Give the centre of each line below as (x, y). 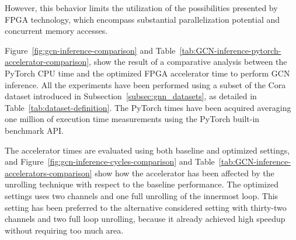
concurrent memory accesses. (56, 31)
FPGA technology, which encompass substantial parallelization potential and (142, 19)
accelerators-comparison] (48, 173)
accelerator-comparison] (47, 62)
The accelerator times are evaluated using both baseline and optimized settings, (147, 150)
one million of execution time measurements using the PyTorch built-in (132, 119)
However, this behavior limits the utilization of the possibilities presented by (141, 8)
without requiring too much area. (64, 230)
